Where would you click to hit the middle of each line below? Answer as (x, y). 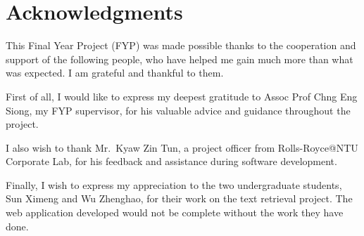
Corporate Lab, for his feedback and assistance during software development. (171, 161)
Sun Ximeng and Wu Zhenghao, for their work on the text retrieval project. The (179, 198)
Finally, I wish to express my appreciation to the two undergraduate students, (174, 184)
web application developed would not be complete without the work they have (175, 212)
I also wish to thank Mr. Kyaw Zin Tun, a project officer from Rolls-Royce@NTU (182, 147)
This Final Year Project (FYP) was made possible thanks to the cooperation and (181, 45)
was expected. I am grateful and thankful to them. (115, 73)
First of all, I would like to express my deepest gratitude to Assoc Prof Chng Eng (182, 96)
